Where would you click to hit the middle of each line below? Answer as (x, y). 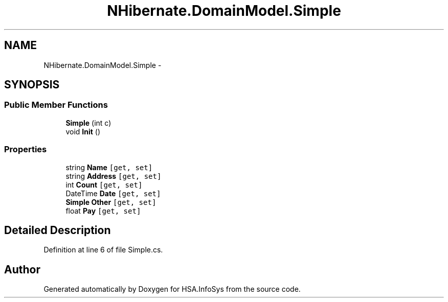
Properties (26, 149)
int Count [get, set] (104, 184)
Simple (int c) (88, 123)
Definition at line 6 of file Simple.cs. (103, 250)
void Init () (83, 131)
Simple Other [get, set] (111, 202)
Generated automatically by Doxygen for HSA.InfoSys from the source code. (172, 289)
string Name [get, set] (109, 167)
